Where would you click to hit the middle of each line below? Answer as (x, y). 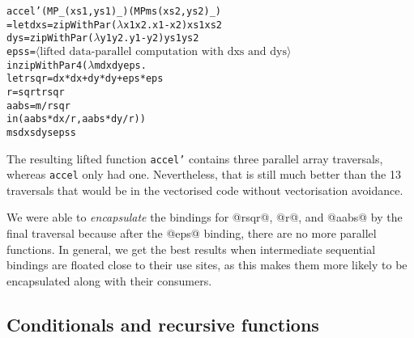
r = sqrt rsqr (36, 92)
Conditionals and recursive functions (163, 324)
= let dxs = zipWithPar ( (62, 25)
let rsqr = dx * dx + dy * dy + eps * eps (85, 79)
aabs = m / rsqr (38, 106)
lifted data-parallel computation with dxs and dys (163, 51)
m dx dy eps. (120, 65)
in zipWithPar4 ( (47, 65)
